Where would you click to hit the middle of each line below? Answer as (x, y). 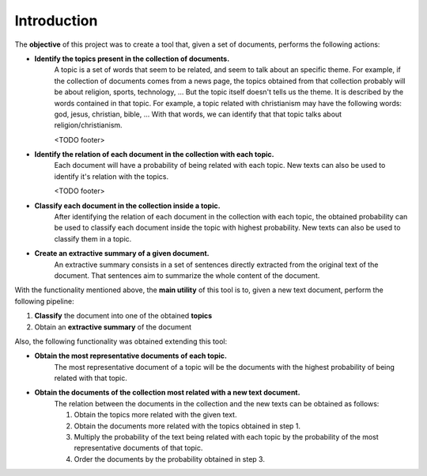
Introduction (56, 21)
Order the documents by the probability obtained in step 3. (169, 459)
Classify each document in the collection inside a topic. (127, 205)
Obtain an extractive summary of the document (113, 327)
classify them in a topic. (93, 238)
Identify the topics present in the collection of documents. (132, 59)
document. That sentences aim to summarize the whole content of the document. (187, 275)
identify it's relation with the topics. (111, 176)
